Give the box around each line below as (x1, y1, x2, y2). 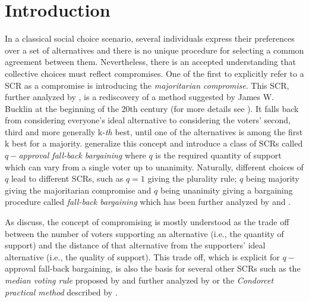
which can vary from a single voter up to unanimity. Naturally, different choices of (5, 160, 304, 173)
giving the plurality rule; (147, 172, 237, 185)
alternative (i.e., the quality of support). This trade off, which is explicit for (5, 250, 280, 263)
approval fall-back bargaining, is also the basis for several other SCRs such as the (5, 262, 301, 275)
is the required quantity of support (155, 149, 282, 161)
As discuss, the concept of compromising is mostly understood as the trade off (5, 216, 289, 228)
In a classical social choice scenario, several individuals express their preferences (5, 32, 295, 45)
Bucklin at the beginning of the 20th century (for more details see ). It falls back (5, 102, 299, 114)
